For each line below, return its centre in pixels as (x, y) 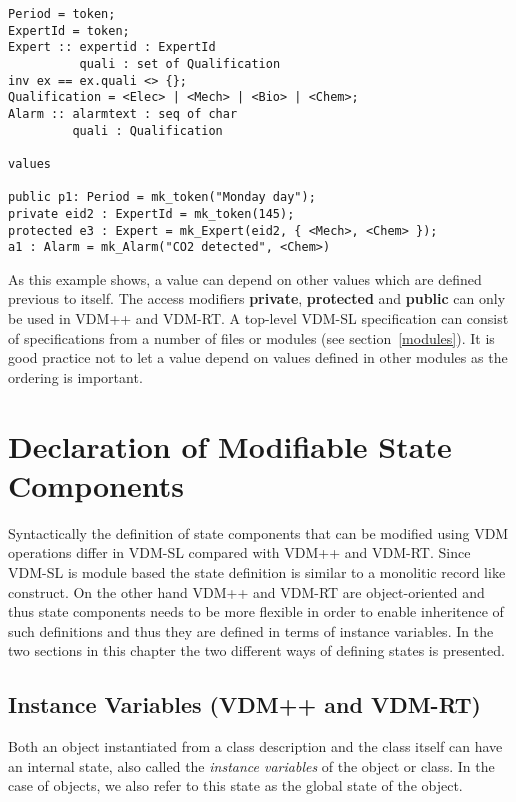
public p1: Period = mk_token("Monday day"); (162, 197)
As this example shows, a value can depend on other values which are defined (245, 278)
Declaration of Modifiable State (230, 445)
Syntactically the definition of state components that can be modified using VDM (258, 532)
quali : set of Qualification (180, 63)
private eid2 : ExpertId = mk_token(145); (151, 213)
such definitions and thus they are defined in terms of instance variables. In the (251, 630)
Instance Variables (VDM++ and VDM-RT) (244, 704)
